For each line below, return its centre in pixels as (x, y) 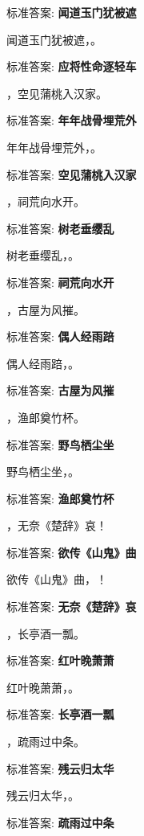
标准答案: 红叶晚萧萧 (60, 660)
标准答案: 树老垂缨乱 (60, 228)
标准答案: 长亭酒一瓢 (60, 714)
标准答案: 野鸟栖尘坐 (60, 444)
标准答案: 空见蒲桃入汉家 (72, 174)
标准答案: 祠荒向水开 (60, 282)
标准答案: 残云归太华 (60, 768)
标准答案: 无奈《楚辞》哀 (72, 607)
